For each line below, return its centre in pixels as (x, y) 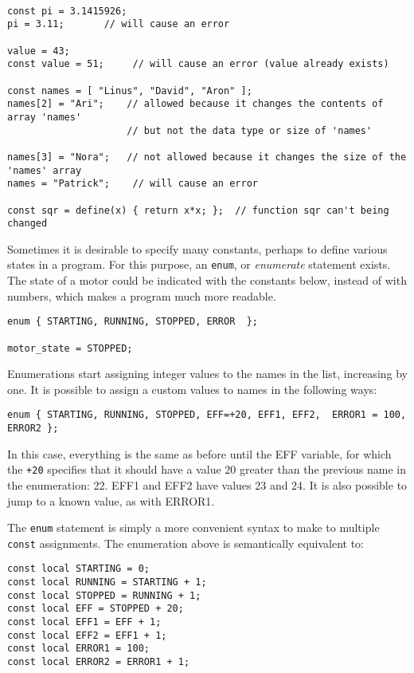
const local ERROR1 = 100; (78, 649)
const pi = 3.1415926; (67, 11)
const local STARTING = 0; (78, 569)
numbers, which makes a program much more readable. (142, 295)
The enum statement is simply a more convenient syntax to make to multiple (193, 527)
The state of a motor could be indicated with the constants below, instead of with (207, 280)
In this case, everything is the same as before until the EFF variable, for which (199, 453)
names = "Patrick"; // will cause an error (133, 184)
